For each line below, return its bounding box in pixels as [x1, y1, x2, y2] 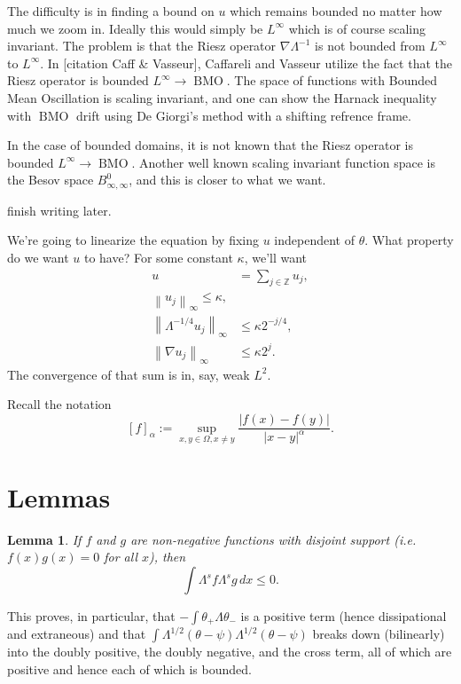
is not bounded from [315, 36, 426, 55]
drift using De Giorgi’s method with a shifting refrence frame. [75, 106, 411, 124]
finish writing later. [7, 200, 112, 219]
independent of [274, 231, 355, 249]
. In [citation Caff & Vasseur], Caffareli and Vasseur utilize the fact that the [40, 53, 452, 72]
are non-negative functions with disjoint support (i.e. [130, 530, 417, 548]
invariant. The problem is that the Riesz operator [7, 36, 277, 55]
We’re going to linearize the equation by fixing [7, 231, 259, 249]
